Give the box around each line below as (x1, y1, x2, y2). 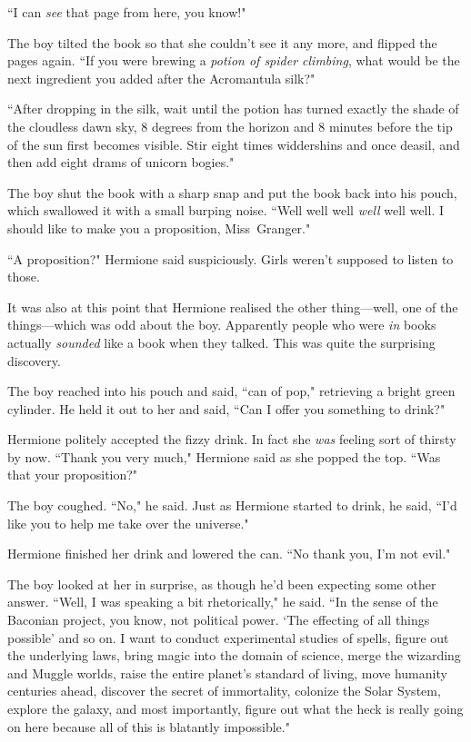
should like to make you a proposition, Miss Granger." (7, 218, 311, 237)
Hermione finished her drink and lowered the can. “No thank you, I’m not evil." (7, 544, 451, 563)
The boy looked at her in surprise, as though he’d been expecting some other (7, 574, 436, 593)
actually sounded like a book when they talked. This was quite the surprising (7, 332, 436, 351)
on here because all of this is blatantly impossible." (7, 717, 290, 736)
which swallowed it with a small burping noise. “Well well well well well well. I (7, 201, 444, 220)
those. (7, 267, 40, 286)
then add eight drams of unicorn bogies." (7, 153, 235, 172)
